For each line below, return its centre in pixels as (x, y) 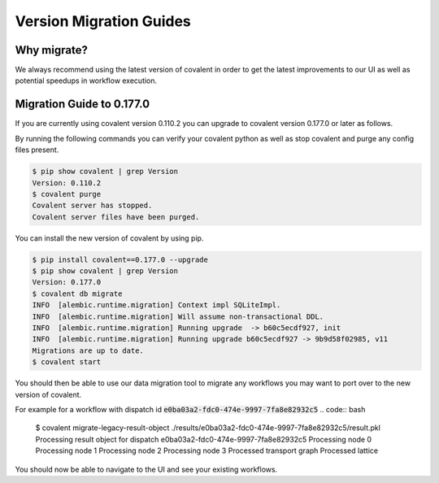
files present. (37, 150)
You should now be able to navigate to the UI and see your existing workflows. (146, 469)
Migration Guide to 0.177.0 (83, 104)
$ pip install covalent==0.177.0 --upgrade (120, 259)
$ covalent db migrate (77, 294)
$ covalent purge (67, 194)
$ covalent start (67, 362)
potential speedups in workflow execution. (86, 80)
